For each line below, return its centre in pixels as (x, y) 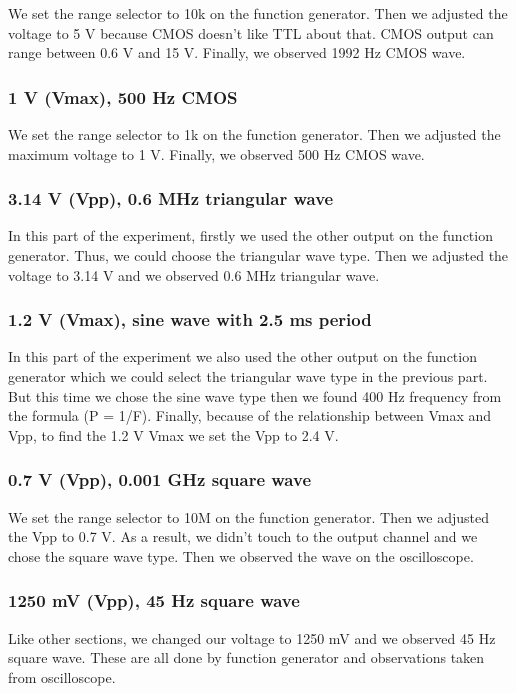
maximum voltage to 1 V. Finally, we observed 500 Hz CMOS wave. (216, 153)
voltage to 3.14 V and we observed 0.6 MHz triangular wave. (194, 274)
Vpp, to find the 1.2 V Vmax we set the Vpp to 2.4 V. (173, 434)
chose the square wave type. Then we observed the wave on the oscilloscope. (241, 555)
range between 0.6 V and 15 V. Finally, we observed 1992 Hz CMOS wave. (237, 52)
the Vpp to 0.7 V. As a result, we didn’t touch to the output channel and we (243, 536)
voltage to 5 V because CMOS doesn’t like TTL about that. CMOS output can (251, 32)
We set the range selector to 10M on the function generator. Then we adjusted (249, 516)
